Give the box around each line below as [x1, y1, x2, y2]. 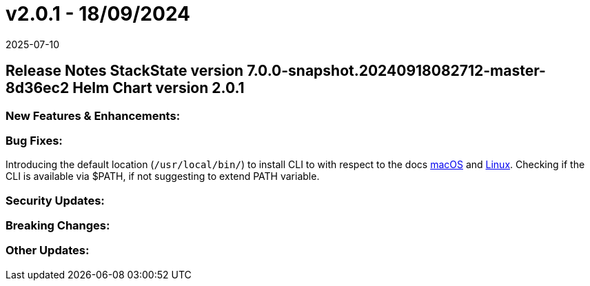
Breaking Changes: [6, 218, 110, 233]
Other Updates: [6, 243, 90, 258]
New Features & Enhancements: [6, 108, 181, 123]
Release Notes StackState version [6, 62, 244, 80]
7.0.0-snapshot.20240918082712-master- [247, 62, 546, 80]
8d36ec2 [6, 79, 70, 97]
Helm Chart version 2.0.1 [72, 79, 245, 97]
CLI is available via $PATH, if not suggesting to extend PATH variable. [6, 170, 320, 183]
